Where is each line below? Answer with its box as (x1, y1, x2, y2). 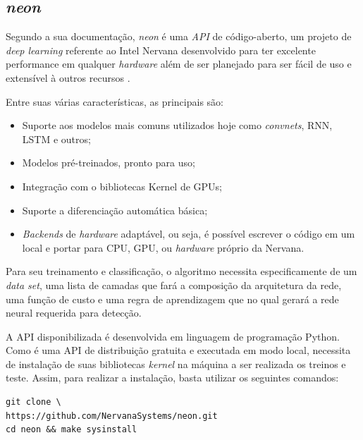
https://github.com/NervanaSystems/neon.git (6, 410, 218, 421)
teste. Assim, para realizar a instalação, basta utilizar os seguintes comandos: (6, 370, 339, 385)
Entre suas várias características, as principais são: (6, 94, 223, 109)
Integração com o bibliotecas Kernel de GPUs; (22, 178, 223, 193)
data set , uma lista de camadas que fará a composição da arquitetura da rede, (6, 277, 342, 292)
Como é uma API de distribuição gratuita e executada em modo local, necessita (6, 343, 351, 357)
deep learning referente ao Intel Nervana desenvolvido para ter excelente (6, 42, 316, 57)
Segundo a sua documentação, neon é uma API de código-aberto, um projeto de (6, 29, 352, 44)
